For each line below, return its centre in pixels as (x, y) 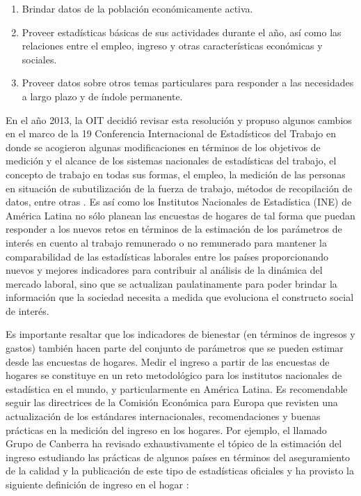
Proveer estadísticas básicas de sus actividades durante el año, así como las (182, 32)
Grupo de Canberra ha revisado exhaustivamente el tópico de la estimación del (174, 443)
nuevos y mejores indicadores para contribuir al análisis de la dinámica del (164, 270)
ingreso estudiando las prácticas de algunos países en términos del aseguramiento (178, 457)
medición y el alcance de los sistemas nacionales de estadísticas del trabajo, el (171, 161)
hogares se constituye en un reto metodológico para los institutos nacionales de (174, 375)
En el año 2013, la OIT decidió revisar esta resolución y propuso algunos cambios (179, 119)
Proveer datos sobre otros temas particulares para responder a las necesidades (188, 83)
